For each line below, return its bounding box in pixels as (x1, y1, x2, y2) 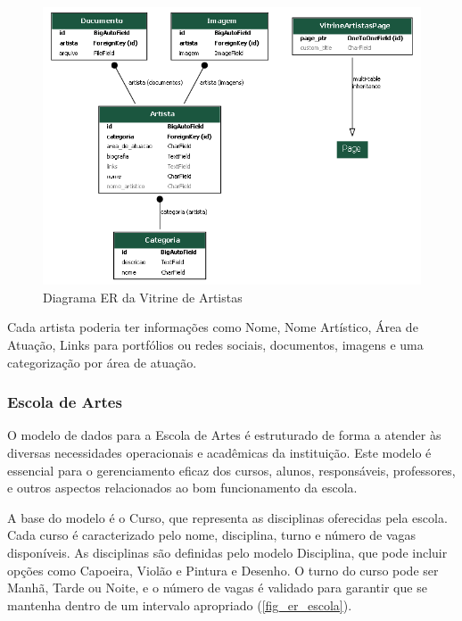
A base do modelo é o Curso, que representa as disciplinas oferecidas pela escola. (7, 508, 448, 526)
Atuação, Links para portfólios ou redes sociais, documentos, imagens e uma (7, 335, 424, 354)
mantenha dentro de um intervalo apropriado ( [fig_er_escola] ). (7, 595, 352, 614)
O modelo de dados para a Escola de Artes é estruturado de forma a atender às (7, 426, 441, 444)
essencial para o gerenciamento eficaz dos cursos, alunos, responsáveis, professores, (7, 460, 456, 479)
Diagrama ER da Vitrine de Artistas (43, 287, 243, 306)
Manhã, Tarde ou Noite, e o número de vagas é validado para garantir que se (7, 578, 427, 597)
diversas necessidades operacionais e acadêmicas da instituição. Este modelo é (7, 443, 432, 462)
